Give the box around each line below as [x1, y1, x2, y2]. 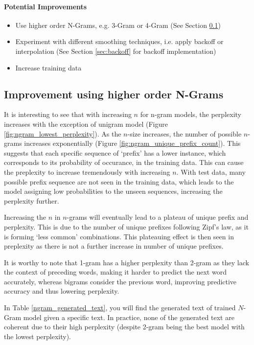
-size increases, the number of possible [127, 128, 242, 138]
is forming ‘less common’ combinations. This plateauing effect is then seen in [4, 231, 234, 241]
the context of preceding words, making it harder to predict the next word [4, 267, 227, 277]
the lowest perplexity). [4, 331, 71, 341]
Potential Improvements [4, 1, 87, 11]
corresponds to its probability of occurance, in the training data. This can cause [4, 157, 244, 167]
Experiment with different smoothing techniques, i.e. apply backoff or [15, 36, 224, 46]
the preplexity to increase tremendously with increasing [4, 166, 170, 177]
